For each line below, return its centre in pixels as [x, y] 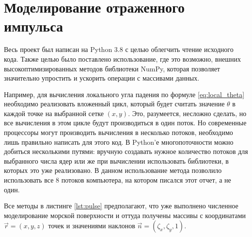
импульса [33, 26]
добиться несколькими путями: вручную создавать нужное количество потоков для [126, 151]
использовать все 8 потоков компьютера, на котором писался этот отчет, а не [118, 180]
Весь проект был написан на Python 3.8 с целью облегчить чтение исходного [119, 49]
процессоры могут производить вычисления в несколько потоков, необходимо [118, 132]
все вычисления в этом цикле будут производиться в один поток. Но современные [125, 123]
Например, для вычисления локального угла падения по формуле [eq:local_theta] [124, 94]
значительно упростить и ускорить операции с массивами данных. [102, 78]
